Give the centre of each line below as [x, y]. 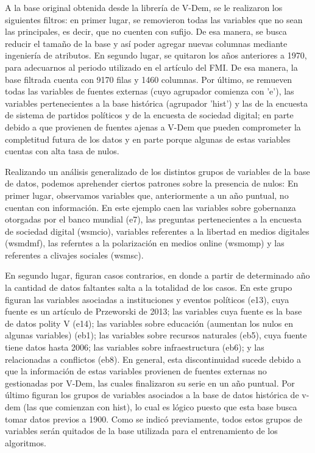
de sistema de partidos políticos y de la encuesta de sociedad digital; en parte [149, 115]
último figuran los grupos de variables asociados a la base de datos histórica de [152, 395]
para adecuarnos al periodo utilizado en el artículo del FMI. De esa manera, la [151, 67]
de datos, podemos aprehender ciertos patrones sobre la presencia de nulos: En [152, 183]
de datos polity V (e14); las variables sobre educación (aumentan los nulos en [149, 323]
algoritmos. [26, 442]
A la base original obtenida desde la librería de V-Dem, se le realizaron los [144, 7]
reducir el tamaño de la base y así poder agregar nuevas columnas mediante [146, 43]
